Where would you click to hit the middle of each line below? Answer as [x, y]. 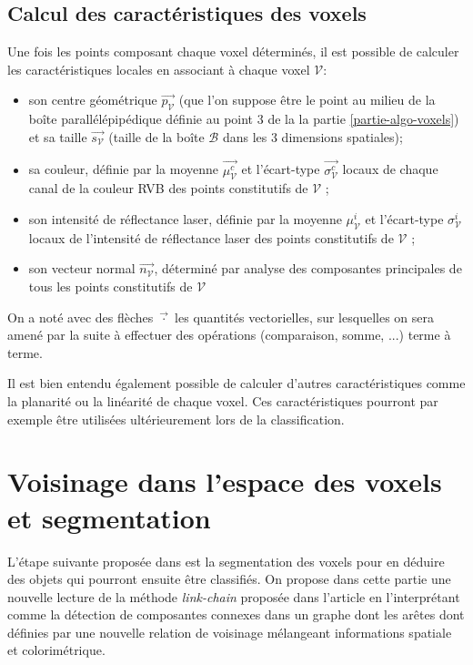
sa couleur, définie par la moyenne [124, 169]
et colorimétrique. [56, 650]
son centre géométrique [93, 100]
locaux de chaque [390, 169]
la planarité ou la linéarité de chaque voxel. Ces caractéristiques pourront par [223, 401]
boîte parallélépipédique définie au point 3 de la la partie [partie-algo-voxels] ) [244, 119]
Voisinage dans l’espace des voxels [225, 481]
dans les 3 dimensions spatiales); [312, 136]
